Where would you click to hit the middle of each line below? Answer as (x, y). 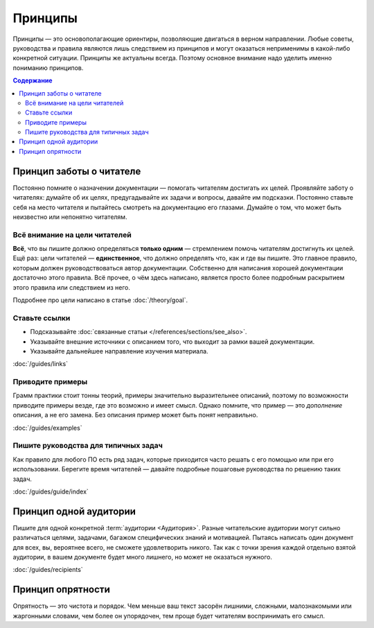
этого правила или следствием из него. (72, 287)
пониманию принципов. (48, 68)
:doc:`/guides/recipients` (48, 570)
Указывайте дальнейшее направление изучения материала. (119, 351)
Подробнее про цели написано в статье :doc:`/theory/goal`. (100, 300)
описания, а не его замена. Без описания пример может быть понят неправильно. (135, 415)
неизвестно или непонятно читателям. (70, 217)
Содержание (33, 80)
